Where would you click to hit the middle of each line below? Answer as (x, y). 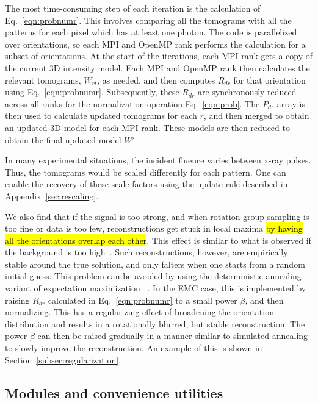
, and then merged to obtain (256, 116)
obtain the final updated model (63, 139)
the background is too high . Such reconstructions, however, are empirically (146, 252)
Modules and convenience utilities (114, 392)
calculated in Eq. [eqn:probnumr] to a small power (143, 300)
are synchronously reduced (247, 92)
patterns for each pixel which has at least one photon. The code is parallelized (151, 32)
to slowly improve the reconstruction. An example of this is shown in (134, 348)
